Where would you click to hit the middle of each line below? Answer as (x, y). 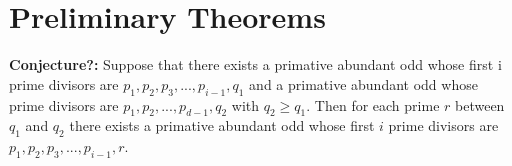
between (480, 104)
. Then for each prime (373, 104)
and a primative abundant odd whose (363, 83)
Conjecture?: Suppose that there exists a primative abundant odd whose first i (255, 64)
